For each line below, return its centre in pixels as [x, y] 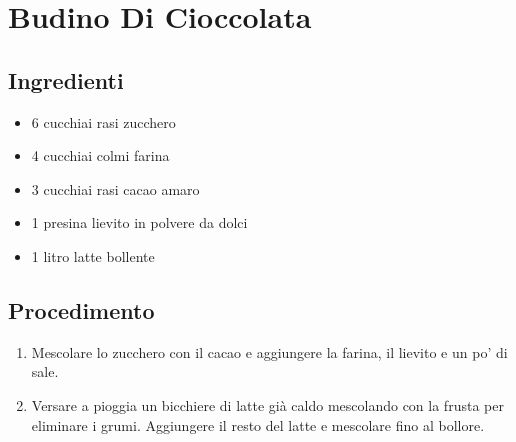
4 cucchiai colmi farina [100, 155]
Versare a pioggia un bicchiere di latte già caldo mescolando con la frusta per [267, 404]
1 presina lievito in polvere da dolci [139, 222]
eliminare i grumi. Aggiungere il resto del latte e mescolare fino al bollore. [258, 424]
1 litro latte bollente [93, 255]
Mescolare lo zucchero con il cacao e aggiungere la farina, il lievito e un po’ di [269, 351]
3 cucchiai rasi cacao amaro [115, 188]
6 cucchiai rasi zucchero [103, 121]
